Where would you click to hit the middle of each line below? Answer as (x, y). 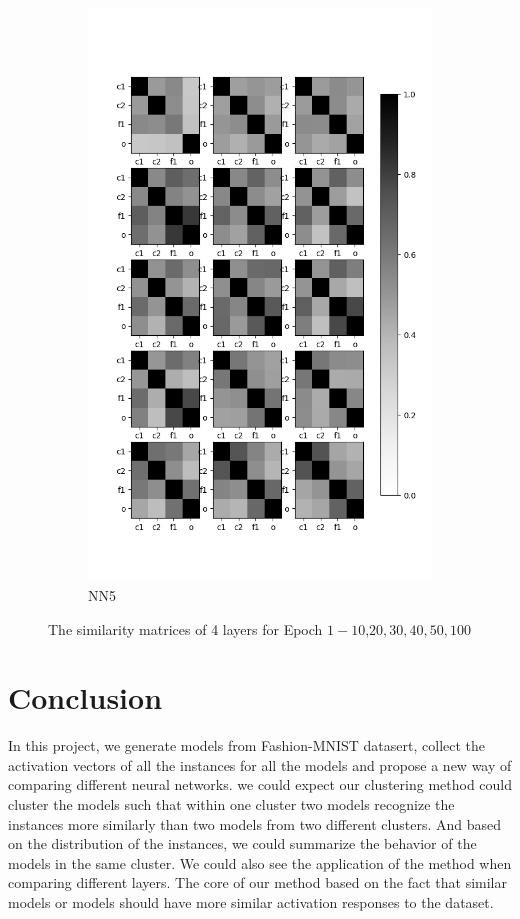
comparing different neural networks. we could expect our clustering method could (260, 784)
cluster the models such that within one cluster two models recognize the (231, 804)
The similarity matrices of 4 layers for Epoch (185, 628)
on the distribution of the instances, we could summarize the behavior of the (242, 843)
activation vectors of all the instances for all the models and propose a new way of (260, 764)
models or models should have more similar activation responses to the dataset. (251, 901)
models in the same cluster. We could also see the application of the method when (260, 862)
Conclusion (85, 697)
